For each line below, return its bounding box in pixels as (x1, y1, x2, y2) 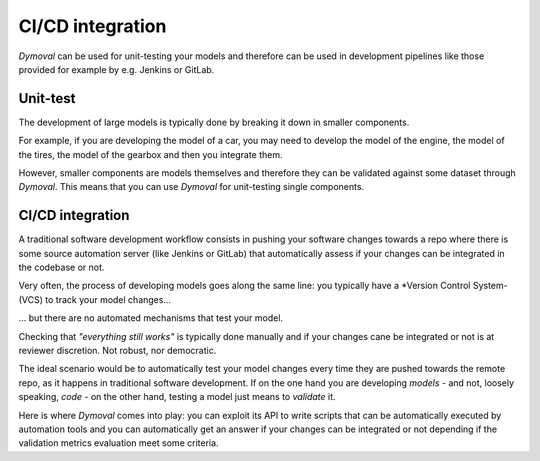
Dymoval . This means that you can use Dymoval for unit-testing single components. (18, 181, 365, 193)
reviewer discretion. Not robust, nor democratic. (18, 345, 217, 357)
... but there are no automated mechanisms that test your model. (18, 312, 284, 324)
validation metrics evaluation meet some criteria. (18, 437, 219, 449)
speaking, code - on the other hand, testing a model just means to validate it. (18, 391, 336, 403)
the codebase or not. (18, 261, 105, 274)
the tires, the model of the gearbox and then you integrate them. (18, 148, 284, 160)
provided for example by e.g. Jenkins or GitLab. (18, 63, 215, 75)
